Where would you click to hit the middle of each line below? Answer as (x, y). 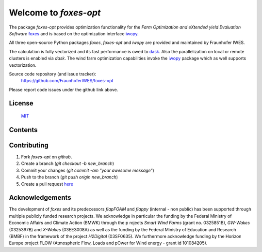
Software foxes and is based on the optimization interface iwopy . (74, 33)
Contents (23, 130)
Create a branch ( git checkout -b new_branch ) (67, 163)
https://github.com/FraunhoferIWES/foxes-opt (67, 81)
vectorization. (23, 65)
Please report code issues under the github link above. (64, 89)
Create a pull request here (47, 184)
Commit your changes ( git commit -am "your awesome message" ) (88, 170)
